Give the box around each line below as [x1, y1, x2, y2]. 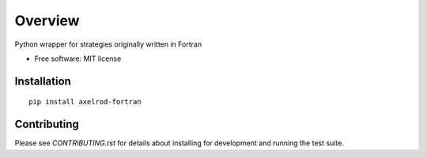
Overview [14, 12, 80, 29]
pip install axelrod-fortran [28, 97, 142, 107]
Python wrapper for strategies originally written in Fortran [14, 39, 202, 49]
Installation [14, 74, 71, 88]
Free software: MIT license [34, 54, 122, 63]
